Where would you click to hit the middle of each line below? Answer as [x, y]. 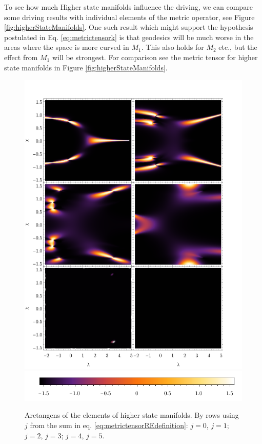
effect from [21, 57]
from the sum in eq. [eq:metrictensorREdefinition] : [109, 425]
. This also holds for [173, 47]
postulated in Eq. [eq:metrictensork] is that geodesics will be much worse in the [129, 37]
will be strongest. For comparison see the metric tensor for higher [155, 57]
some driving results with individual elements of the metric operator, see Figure [129, 17]
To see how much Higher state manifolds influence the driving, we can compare [128, 7]
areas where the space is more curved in [67, 47]
